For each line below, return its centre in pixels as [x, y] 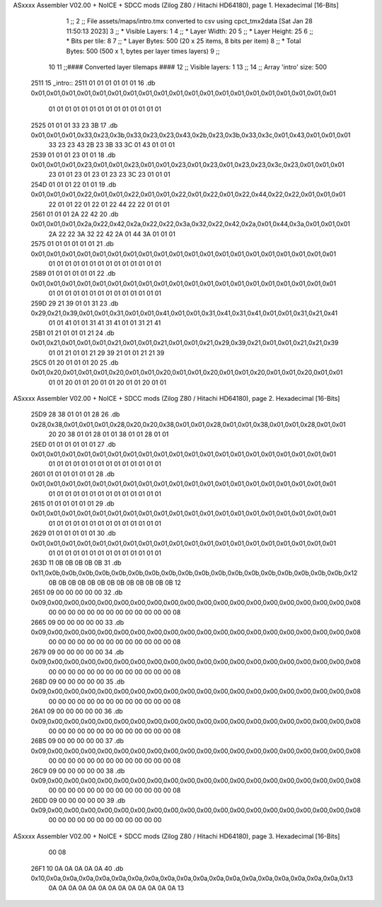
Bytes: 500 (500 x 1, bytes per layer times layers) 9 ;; [143, 51]
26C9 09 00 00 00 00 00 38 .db [78, 771]
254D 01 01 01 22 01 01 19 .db [74, 185]
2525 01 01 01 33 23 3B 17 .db [74, 125]
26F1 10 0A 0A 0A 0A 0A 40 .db [77, 868]
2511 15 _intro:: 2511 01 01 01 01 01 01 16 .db [93, 83]
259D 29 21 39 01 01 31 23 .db [75, 303]
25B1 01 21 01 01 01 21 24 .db [73, 333]
